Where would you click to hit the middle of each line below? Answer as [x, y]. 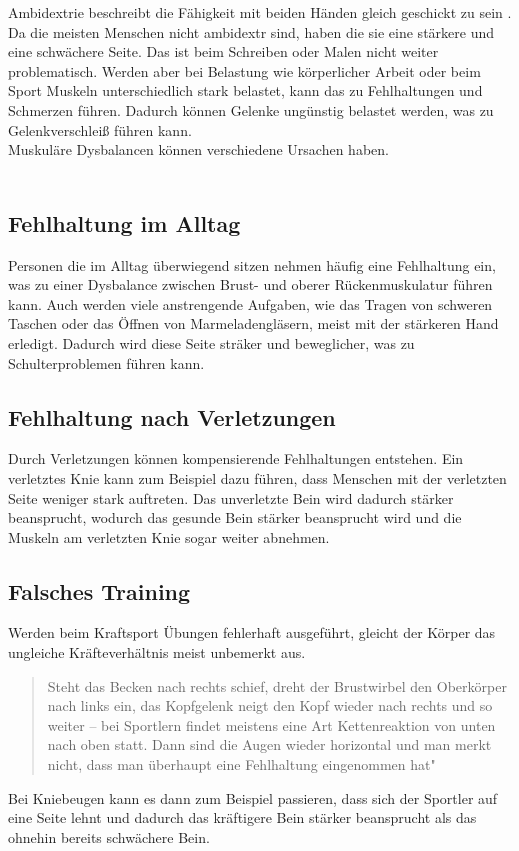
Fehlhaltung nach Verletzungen [172, 416]
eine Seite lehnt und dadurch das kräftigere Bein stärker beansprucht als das [242, 817]
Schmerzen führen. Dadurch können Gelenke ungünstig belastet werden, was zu [251, 109]
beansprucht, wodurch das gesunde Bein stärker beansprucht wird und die [235, 517]
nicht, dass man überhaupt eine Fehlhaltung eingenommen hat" [241, 764]
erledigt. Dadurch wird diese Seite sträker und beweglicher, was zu [211, 342]
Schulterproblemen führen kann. [106, 362]
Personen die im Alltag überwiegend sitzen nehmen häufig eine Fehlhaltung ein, [252, 264]
